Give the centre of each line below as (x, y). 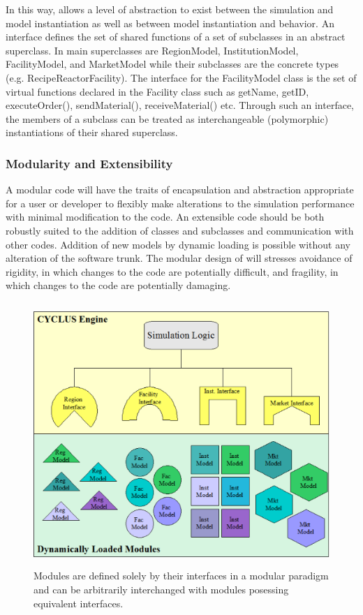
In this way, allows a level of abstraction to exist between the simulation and (170, 9)
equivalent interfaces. (79, 603)
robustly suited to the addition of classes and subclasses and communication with (180, 230)
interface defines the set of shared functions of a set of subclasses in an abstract (176, 37)
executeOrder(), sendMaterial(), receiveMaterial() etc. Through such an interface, (180, 105)
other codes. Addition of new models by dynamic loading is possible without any (178, 244)
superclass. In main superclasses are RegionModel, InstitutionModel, (152, 50)
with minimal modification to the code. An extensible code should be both (165, 217)
